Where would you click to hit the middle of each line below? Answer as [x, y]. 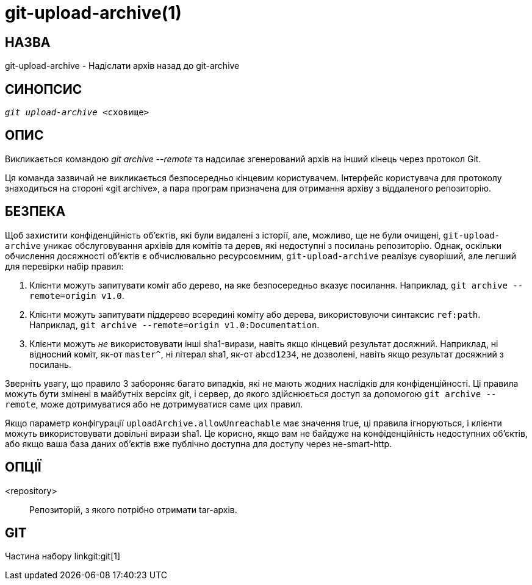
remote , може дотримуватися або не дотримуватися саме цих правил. [154, 404]
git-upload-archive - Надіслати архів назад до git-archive [122, 66]
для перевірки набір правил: [64, 266]
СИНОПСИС [44, 89]
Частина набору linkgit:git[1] [63, 556]
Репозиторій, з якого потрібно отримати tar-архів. [133, 509]
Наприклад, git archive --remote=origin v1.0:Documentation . [174, 325]
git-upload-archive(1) [93, 13]
